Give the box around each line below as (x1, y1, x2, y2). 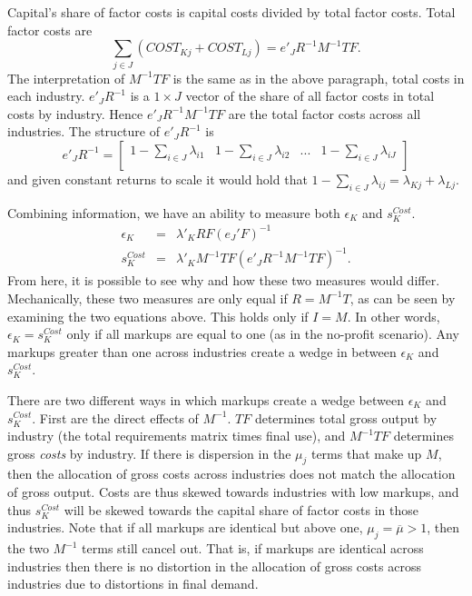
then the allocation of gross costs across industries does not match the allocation (7, 464, 456, 483)
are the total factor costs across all (228, 104, 421, 123)
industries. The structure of (7, 122, 160, 141)
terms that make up (310, 443, 422, 462)
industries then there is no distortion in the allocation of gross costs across (7, 556, 421, 575)
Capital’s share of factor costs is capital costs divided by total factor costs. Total (7, 3, 456, 21)
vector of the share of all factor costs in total (185, 86, 435, 105)
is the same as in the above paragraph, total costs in (172, 68, 465, 87)
